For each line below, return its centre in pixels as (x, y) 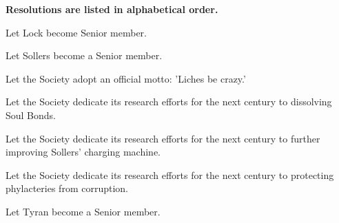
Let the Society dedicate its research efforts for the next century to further (163, 138)
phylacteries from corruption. (67, 188)
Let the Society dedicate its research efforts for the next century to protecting (170, 174)
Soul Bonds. (31, 115)
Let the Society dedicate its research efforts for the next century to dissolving (169, 102)
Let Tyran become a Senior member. (83, 211)
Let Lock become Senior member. (76, 32)
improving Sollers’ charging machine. (83, 152)
